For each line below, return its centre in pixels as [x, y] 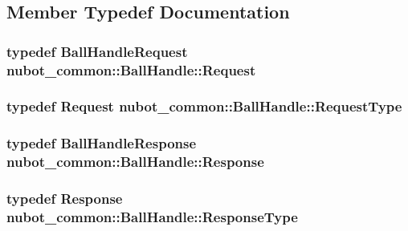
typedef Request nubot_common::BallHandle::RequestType [204, 106]
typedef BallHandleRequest [97, 51]
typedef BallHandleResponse [102, 143]
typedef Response [65, 199]
